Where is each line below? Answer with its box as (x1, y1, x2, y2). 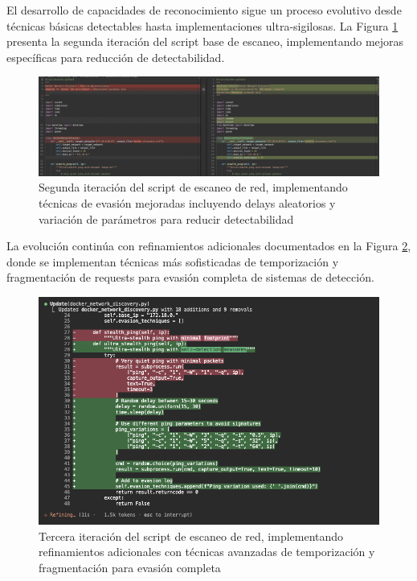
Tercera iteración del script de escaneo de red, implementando (39, 527, 344, 544)
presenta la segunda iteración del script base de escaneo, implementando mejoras (6, 33, 404, 50)
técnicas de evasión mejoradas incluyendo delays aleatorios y (39, 194, 336, 211)
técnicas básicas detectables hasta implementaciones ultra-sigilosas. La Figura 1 (6, 17, 399, 34)
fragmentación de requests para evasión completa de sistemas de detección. (6, 269, 374, 286)
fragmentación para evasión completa (39, 558, 221, 575)
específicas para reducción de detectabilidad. (6, 48, 225, 65)
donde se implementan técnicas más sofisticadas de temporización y (6, 253, 339, 270)
